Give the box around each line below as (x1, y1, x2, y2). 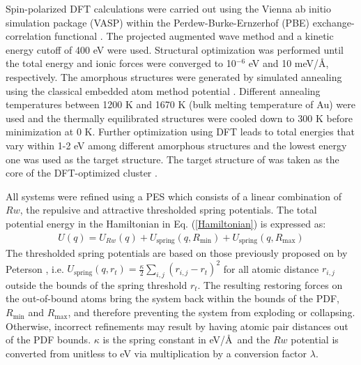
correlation (6, 29, 52, 43)
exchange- (312, 15, 355, 29)
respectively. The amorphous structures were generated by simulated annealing (6, 69, 342, 84)
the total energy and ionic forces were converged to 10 (6, 56, 236, 70)
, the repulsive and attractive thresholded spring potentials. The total (20, 202, 317, 217)
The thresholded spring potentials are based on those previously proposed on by (6, 245, 348, 260)
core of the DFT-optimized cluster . (6, 165, 158, 180)
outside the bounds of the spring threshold (6, 277, 187, 292)
